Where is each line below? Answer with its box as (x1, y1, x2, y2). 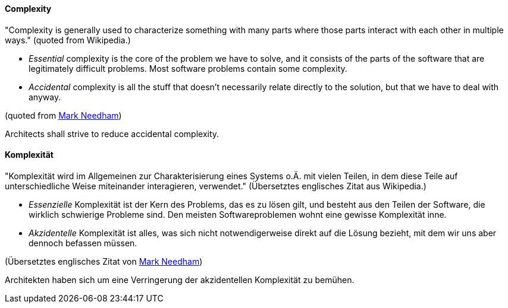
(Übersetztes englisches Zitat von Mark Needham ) (5, 256, 203, 266)
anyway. (29, 91, 61, 102)
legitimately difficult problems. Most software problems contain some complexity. (29, 63, 347, 74)
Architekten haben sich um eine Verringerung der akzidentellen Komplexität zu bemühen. (5, 274, 355, 285)
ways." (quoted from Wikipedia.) (5, 34, 131, 45)
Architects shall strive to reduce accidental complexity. (5, 128, 219, 139)
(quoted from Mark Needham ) (5, 110, 122, 120)
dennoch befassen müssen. (29, 237, 137, 248)
